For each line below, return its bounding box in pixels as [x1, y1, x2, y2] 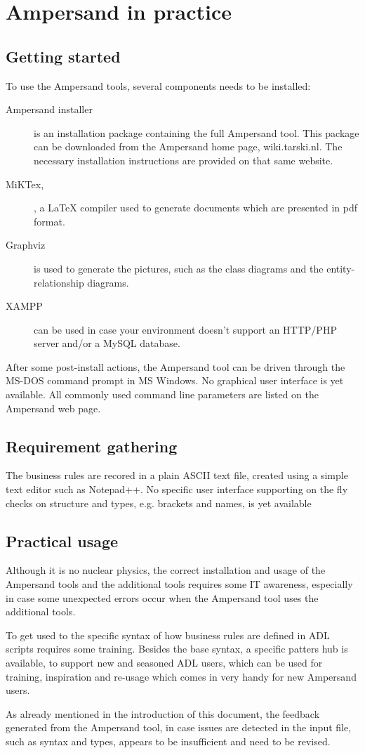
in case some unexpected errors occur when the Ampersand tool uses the [6, 590, 319, 605]
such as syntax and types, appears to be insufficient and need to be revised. [6, 733, 331, 748]
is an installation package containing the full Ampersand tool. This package [34, 125, 359, 140]
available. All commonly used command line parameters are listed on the [6, 387, 319, 402]
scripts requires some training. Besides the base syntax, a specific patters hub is [6, 641, 348, 656]
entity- [326, 261, 355, 275]
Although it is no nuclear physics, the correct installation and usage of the [6, 563, 326, 577]
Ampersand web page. [6, 400, 101, 415]
